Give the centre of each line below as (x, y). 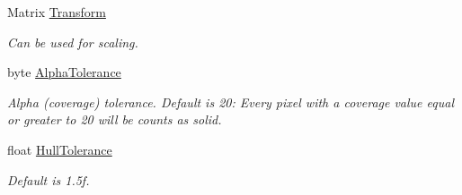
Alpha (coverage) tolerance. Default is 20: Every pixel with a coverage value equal (231, 102)
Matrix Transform (57, 12)
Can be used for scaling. (73, 42)
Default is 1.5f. (49, 179)
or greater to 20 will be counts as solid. (115, 119)
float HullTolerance (60, 149)
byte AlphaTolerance (64, 72)
